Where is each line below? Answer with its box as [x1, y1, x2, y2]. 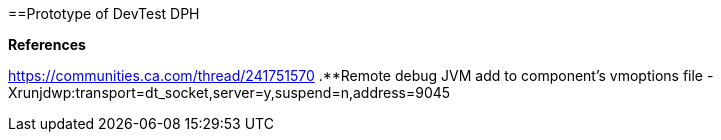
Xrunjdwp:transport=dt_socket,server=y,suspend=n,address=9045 [8, 84, 451, 101]
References [8, 36, 86, 53]
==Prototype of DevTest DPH [8, 5, 200, 22]
